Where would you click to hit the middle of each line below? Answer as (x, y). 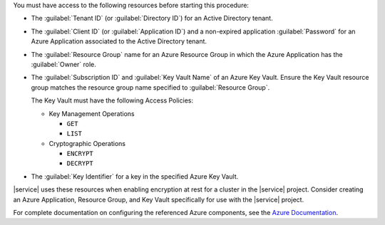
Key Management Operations (92, 113)
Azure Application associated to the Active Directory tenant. (119, 41)
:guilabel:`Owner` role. (63, 64)
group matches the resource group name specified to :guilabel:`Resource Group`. (150, 87)
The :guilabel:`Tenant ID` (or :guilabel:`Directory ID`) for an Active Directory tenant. (152, 19)
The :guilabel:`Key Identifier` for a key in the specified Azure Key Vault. (135, 176)
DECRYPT (80, 163)
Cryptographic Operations (87, 143)
